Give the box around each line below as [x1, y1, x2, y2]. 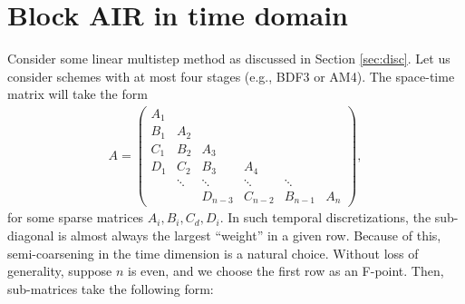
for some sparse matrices [7, 208, 144, 227]
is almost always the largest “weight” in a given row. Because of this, [58, 226, 441, 245]
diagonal [7, 226, 54, 245]
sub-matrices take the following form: [7, 279, 214, 298]
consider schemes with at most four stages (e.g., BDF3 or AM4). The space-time [7, 66, 455, 85]
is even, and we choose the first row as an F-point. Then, [128, 261, 444, 280]
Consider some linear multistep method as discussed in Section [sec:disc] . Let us [7, 49, 450, 68]
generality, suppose [7, 261, 112, 280]
